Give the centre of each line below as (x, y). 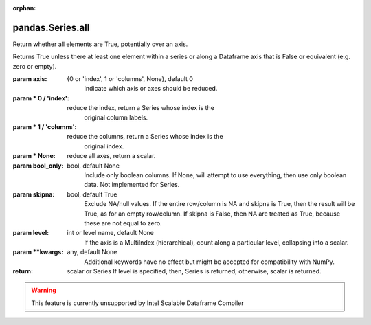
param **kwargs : (38, 252)
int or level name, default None (111, 233)
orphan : (24, 8)
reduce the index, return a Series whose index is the (140, 108)
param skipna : (34, 194)
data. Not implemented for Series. (132, 185)
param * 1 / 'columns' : (45, 127)
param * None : (34, 156)
